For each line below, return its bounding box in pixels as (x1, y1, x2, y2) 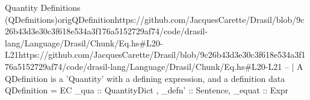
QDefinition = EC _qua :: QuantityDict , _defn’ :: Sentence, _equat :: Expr (5, 84, 289, 96)
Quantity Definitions (5, 1, 81, 13)
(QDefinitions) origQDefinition (5, 13, 115, 25)
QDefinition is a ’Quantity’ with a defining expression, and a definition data (5, 72, 285, 84)
